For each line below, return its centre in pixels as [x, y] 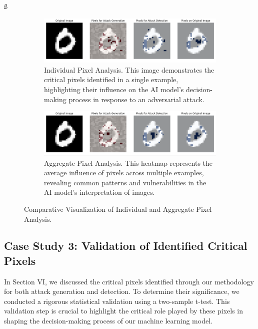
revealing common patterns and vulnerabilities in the [125, 182]
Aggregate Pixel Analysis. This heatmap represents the [128, 162]
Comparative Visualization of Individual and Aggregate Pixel [118, 209]
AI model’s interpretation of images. [99, 192]
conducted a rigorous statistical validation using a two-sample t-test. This [117, 301]
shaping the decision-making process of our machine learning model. [108, 321]
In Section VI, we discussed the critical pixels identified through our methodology [129, 281]
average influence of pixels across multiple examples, [124, 173]
